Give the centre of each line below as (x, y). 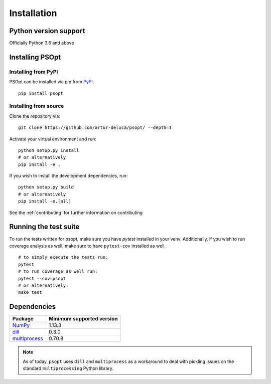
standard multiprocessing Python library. (68, 368)
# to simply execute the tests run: (63, 257)
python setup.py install (49, 150)
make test (30, 293)
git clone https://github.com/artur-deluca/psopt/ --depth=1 (95, 128)
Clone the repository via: (35, 116)
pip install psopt (41, 93)
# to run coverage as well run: (58, 271)
